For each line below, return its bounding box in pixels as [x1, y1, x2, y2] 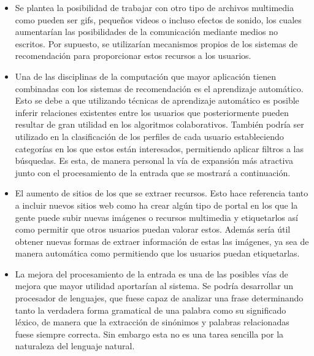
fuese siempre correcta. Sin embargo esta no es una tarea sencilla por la [15, 327, 284, 340]
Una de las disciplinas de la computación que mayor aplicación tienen [15, 69, 277, 82]
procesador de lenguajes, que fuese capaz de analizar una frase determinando [15, 292, 304, 304]
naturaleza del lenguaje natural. [15, 339, 135, 352]
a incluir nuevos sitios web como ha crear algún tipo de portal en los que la [15, 198, 298, 211]
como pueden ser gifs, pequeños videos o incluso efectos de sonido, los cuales [15, 13, 302, 26]
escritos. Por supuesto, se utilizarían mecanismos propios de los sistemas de [15, 37, 298, 50]
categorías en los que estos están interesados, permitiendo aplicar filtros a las [15, 142, 304, 155]
